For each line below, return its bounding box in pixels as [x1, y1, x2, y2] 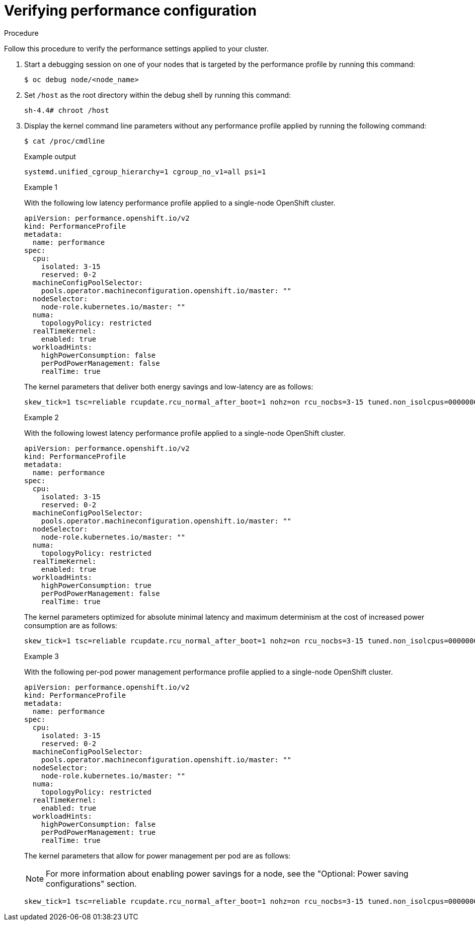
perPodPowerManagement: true [41, 828, 156, 836]
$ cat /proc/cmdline [24, 137, 105, 145]
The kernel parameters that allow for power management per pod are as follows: [24, 851, 291, 860]
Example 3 [24, 651, 59, 660]
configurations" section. [46, 878, 137, 889]
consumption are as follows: [24, 621, 117, 630]
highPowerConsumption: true [41, 581, 151, 589]
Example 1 [24, 182, 57, 191]
